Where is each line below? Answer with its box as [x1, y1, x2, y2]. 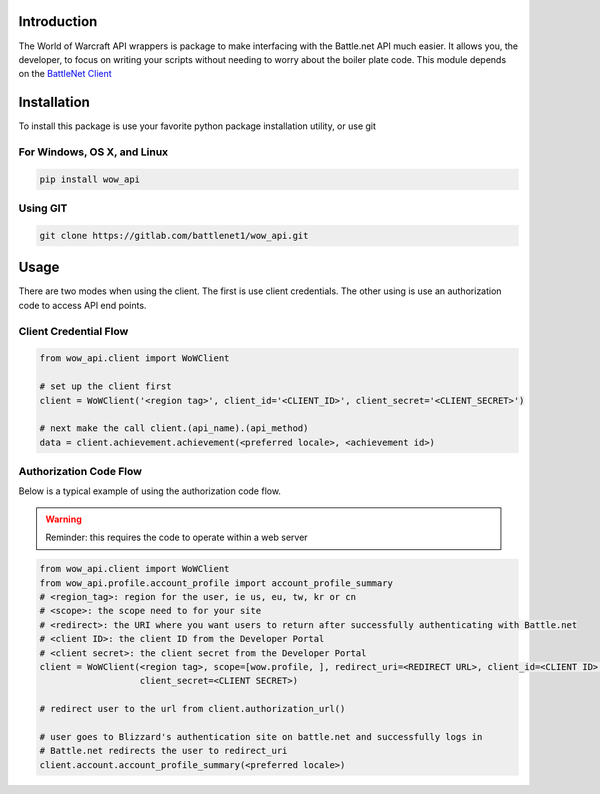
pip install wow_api [39, 173, 140, 185]
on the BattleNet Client [18, 68, 112, 80]
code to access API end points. [18, 299, 147, 311]
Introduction [18, 13, 98, 30]
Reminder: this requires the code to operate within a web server [45, 531, 309, 544]
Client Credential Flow [18, 324, 129, 338]
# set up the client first [39, 381, 172, 392]
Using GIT [18, 201, 68, 215]
